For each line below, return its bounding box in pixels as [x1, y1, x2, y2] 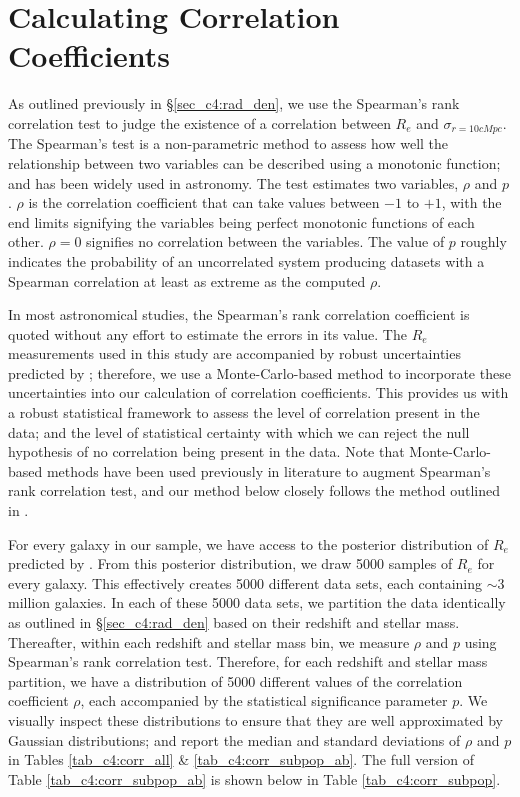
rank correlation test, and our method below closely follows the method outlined [8, 480, 500, 501]
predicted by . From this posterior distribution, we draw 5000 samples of [8, 553, 453, 574]
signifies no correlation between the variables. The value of [86, 231, 445, 252]
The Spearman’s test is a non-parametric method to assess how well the [8, 133, 449, 154]
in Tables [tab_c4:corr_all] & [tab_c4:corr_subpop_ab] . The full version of [8, 749, 475, 770]
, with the [441, 192, 502, 213]
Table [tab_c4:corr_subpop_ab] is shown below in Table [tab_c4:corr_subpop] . [8, 768, 501, 789]
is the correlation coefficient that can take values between [28, 192, 380, 213]
